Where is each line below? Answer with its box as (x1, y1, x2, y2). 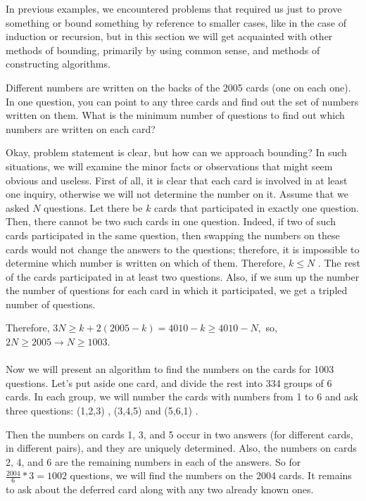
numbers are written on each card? (6, 121, 156, 136)
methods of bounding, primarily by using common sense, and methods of (6, 42, 320, 57)
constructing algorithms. (6, 56, 111, 71)
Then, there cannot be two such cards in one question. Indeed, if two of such (6, 214, 336, 229)
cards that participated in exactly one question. (154, 200, 359, 215)
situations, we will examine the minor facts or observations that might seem (6, 158, 333, 173)
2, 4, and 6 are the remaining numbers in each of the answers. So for (6, 454, 301, 469)
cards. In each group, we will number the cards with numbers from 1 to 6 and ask (6, 389, 359, 404)
